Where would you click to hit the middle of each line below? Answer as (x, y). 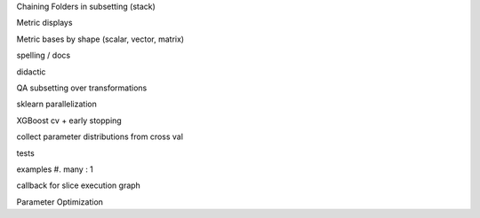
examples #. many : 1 (55, 169)
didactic (31, 72)
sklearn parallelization (56, 104)
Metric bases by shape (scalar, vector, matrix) (100, 39)
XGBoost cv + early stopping (69, 121)
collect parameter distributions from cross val (100, 136)
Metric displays (44, 23)
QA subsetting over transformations (82, 88)
